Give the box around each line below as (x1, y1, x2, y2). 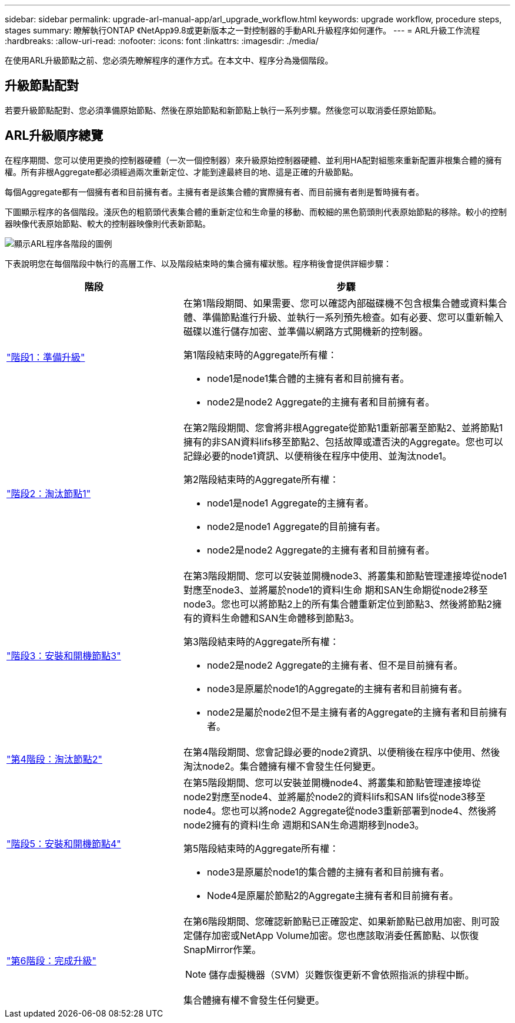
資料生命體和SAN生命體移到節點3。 (202, 612, 360, 624)
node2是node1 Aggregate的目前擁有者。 (206, 520, 386, 532)
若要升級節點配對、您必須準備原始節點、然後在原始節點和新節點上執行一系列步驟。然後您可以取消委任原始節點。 (5, 105, 441, 115)
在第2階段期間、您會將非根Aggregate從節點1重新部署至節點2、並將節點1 (183, 421, 503, 434)
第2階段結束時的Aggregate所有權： (183, 473, 339, 485)
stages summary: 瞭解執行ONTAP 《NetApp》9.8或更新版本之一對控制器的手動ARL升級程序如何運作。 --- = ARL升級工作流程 (5, 25, 480, 35)
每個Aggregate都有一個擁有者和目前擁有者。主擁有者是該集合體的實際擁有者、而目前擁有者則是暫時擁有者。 (5, 186, 424, 197)
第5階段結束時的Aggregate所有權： (183, 842, 339, 854)
